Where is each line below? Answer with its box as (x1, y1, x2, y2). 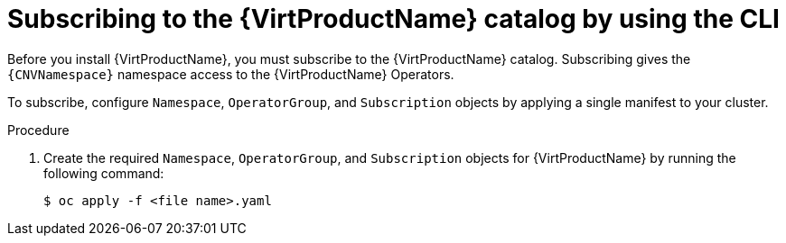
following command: (43, 165, 164, 181)
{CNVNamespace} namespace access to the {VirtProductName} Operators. (7, 66, 454, 82)
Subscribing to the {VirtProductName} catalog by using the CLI (7, 4, 780, 34)
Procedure (7, 121, 70, 138)
